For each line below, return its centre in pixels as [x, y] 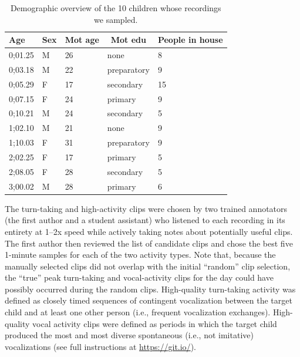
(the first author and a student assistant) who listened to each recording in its [145, 220]
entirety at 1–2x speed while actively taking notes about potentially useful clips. [149, 231]
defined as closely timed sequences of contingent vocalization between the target [149, 300]
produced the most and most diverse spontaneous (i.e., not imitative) [129, 335]
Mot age [82, 40]
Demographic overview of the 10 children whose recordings [116, 8]
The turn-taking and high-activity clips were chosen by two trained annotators [146, 208]
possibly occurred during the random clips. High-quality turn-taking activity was [150, 289]
